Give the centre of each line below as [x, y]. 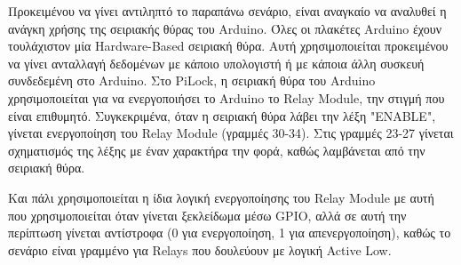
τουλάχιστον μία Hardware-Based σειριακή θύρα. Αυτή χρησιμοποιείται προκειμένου [228, 46]
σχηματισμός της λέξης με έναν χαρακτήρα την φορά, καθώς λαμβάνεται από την [217, 150]
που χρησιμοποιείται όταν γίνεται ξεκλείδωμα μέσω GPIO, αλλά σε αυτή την [207, 215]
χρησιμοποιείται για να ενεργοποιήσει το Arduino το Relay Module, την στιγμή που [227, 97]
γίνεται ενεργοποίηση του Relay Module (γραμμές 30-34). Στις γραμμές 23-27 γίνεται [231, 133]
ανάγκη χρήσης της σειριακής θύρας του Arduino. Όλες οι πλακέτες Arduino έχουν [225, 28]
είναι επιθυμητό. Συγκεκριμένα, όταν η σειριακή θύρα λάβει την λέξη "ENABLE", [222, 115]
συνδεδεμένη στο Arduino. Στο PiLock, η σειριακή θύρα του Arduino [192, 80]
